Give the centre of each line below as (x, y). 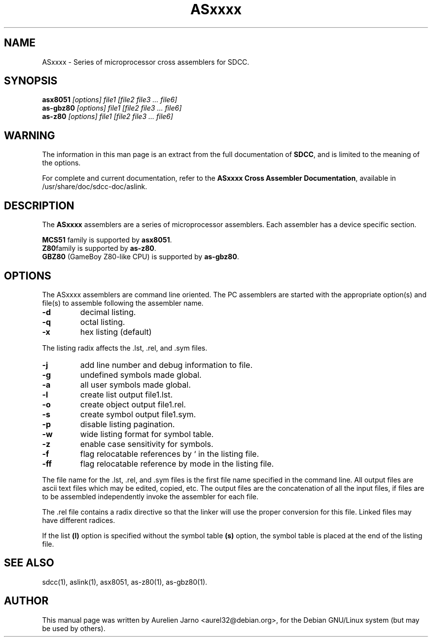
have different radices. (79, 520)
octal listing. (103, 322)
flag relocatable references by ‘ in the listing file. (170, 454)
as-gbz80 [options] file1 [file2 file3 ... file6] (112, 108)
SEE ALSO (29, 563)
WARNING (30, 135)
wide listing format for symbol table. (147, 434)
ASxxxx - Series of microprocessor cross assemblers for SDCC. (146, 62)
